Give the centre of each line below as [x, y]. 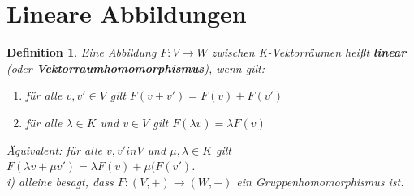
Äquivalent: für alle [54, 149]
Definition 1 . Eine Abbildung [82, 52]
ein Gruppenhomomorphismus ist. [320, 181]
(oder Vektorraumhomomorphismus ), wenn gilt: [136, 68]
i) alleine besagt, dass [60, 181]
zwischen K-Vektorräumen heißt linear [309, 52]
